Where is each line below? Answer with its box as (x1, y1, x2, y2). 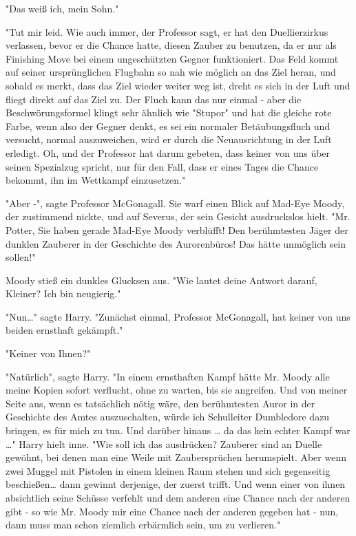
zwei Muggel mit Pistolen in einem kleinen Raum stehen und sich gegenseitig (6, 463, 331, 478)
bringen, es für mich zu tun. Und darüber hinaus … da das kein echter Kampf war (6, 423, 350, 438)
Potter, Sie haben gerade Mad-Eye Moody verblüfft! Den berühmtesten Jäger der (6, 222, 348, 237)
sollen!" (6, 250, 36, 264)
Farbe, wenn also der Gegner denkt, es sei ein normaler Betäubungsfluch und (6, 118, 331, 133)
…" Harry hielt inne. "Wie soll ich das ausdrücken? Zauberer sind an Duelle (6, 436, 322, 451)
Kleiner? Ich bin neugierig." (6, 286, 121, 301)
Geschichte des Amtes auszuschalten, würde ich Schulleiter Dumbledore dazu (6, 409, 330, 424)
